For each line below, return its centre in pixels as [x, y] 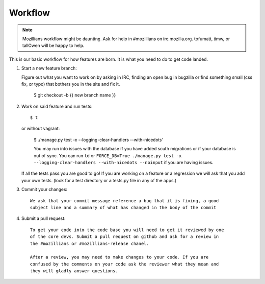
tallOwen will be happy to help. [53, 46]
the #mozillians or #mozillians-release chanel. [90, 243]
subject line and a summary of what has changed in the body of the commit [123, 207]
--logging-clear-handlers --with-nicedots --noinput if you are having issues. [123, 163]
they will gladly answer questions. [74, 271]
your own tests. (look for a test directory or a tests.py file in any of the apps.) [99, 180]
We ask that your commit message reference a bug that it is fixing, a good [125, 201]
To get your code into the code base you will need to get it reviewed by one [127, 230]
